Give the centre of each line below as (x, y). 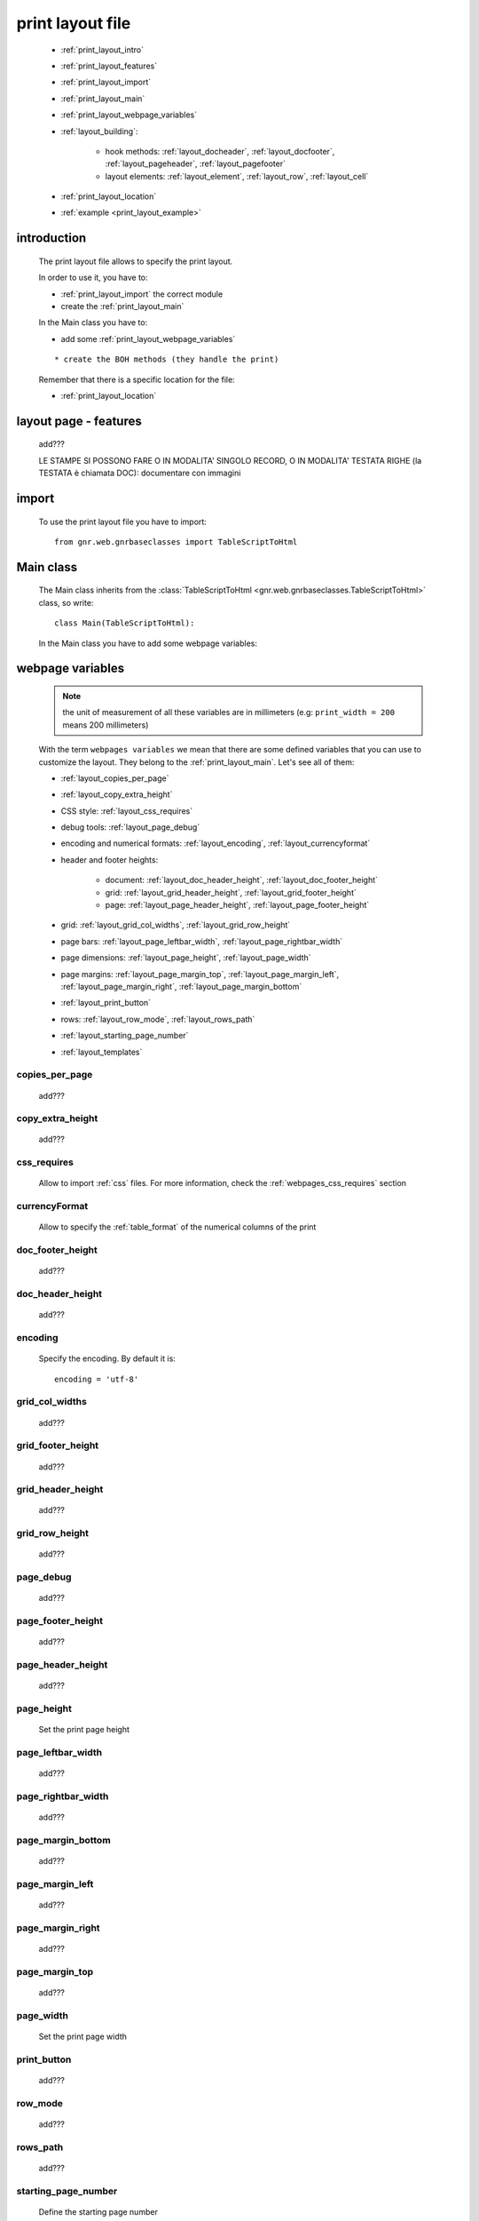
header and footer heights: (110, 860)
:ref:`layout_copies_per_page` (115, 778)
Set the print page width (83, 2036)
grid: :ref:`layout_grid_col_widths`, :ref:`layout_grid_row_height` (176, 925)
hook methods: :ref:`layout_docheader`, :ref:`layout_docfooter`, (220, 151)
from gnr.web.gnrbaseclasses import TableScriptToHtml (176, 541)
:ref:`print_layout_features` (109, 66)
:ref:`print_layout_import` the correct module (142, 294)
